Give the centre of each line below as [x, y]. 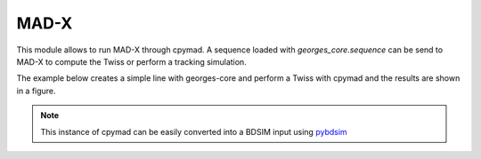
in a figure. [37, 91]
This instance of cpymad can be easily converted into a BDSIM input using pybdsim [194, 131]
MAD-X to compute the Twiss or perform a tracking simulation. [131, 61]
